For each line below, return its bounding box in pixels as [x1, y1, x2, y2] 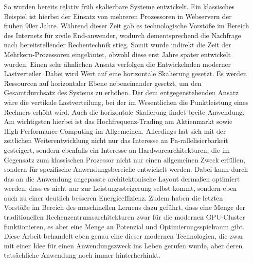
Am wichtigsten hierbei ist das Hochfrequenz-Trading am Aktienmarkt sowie [4, 116, 233, 126]
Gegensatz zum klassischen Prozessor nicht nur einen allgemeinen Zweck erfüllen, [4, 154, 245, 164]
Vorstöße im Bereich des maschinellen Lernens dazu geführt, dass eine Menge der [4, 202, 246, 212]
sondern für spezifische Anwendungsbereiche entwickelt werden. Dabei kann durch [4, 164, 248, 174]
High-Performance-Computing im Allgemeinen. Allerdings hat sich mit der [4, 125, 226, 136]
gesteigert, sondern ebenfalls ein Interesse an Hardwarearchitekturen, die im [4, 144, 230, 155]
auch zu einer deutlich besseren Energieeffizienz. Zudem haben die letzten [4, 192, 223, 202]
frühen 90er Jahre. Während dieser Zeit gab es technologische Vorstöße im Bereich [4, 20, 249, 31]
